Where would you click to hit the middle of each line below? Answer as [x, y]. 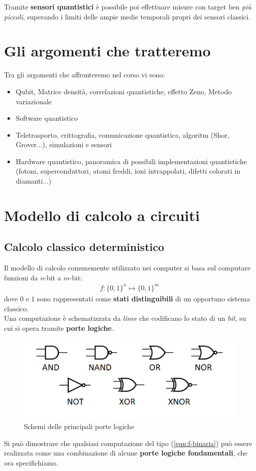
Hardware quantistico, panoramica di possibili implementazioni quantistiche [131, 161]
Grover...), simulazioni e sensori [64, 144]
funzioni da [21, 277]
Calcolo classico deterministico [84, 247]
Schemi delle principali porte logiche [79, 426]
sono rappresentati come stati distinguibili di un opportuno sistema [143, 298]
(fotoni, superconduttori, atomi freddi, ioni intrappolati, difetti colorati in [128, 171]
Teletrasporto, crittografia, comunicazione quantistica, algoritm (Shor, [123, 134]
